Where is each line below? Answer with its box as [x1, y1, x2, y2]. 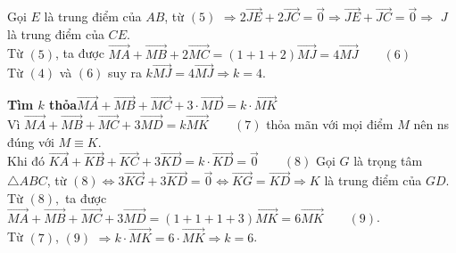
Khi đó [7, 151, 46, 170]
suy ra [108, 63, 142, 82]
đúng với [7, 132, 54, 151]
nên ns [413, 115, 450, 134]
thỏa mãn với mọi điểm [266, 115, 394, 134]
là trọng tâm [353, 151, 423, 170]
